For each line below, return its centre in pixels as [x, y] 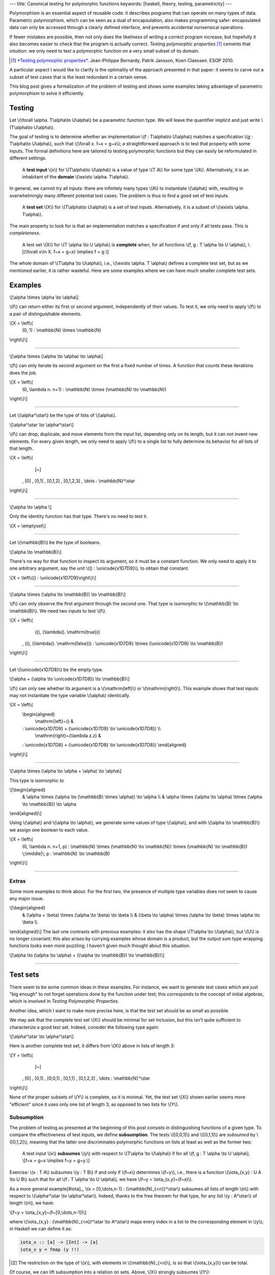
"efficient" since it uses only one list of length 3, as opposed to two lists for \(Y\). [94, 1104]
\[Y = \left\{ [21, 1055]
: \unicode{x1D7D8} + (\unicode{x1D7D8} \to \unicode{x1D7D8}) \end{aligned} [104, 745]
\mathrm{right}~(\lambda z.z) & [68, 735]
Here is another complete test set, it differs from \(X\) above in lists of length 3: [92, 1046]
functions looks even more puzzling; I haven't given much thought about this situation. [100, 946]
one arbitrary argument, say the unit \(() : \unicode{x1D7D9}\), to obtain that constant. [99, 568]
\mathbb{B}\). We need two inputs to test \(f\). [58, 611]
